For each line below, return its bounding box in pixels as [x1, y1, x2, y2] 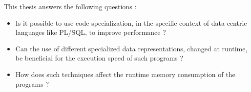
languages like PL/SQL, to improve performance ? [15, 27, 166, 37]
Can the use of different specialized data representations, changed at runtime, [15, 43, 248, 53]
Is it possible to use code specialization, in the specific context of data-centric [15, 17, 247, 28]
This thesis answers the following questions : [4, 1, 137, 11]
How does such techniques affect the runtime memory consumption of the [15, 69, 235, 79]
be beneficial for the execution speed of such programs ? [15, 53, 184, 63]
